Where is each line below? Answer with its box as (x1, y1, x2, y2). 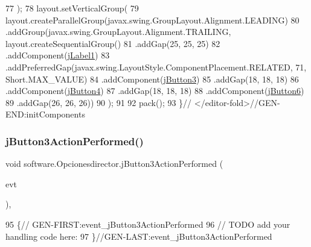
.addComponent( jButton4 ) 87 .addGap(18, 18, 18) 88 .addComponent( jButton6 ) (5, 84, 304, 97)
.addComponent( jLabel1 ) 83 (5, 49, 110, 61)
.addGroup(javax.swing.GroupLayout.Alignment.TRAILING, (5, 25, 231, 38)
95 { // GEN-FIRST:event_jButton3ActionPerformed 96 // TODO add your (5, 217, 290, 230)
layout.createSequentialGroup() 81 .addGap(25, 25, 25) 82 (5, 37, 220, 49)
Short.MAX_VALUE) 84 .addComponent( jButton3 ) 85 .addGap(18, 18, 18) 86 (5, 72, 299, 85)
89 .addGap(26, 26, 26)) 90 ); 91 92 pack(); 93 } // (5, 96, 192, 108)
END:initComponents (5, 108, 85, 120)
